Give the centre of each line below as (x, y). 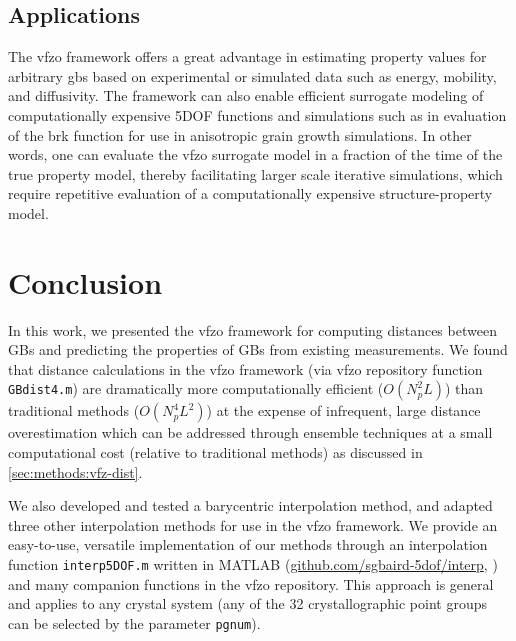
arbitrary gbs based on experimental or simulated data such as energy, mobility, (252, 75)
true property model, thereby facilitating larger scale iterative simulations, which (255, 173)
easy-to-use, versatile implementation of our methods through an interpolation (248, 544)
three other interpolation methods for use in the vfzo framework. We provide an (253, 524)
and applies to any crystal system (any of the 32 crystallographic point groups (247, 603)
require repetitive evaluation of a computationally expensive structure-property (250, 193)
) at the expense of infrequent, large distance (343, 410)
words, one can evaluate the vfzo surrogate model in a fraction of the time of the (255, 154)
